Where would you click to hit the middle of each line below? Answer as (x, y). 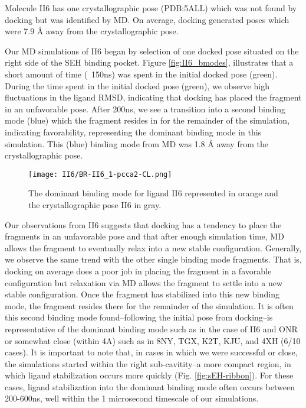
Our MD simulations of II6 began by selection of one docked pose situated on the (152, 51)
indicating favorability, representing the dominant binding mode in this (133, 132)
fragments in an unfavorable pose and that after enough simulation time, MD (144, 236)
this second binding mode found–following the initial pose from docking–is (139, 317)
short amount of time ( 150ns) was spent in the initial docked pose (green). (141, 74)
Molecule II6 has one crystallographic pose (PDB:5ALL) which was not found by (151, 8)
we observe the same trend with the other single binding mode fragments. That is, (153, 259)
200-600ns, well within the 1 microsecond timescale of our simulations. (132, 398)
